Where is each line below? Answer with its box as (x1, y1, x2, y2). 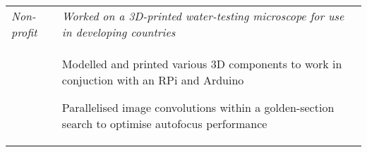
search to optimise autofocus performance (61, 115, 267, 132)
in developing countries (61, 24, 176, 40)
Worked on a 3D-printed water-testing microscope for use (61, 8, 344, 24)
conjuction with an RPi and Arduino (61, 72, 244, 88)
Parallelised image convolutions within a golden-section (61, 99, 335, 115)
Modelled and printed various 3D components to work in (61, 56, 342, 72)
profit (11, 24, 37, 40)
